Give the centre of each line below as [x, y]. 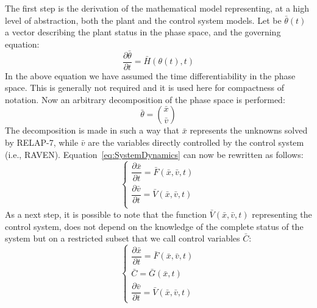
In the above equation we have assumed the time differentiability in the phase [150, 75]
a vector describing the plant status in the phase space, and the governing [143, 32]
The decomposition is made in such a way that [92, 130]
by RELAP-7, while [42, 142]
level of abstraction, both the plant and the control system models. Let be [143, 20]
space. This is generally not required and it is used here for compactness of [145, 88]
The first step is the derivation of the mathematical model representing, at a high [157, 8]
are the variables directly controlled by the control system [196, 142]
